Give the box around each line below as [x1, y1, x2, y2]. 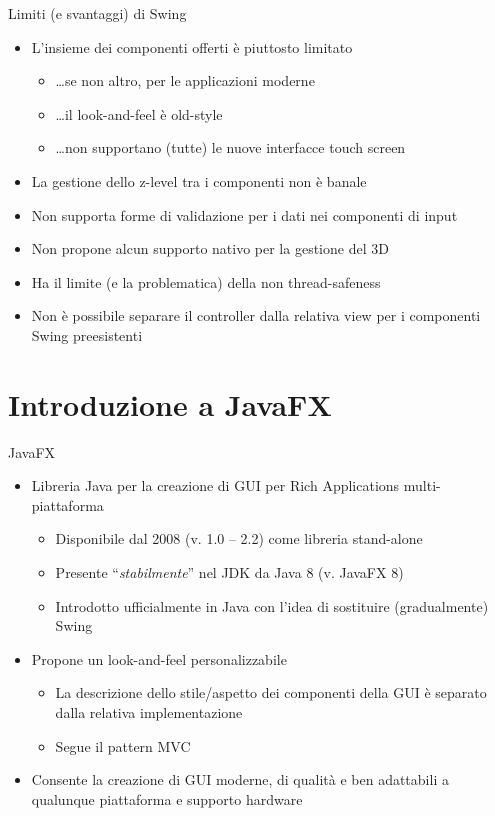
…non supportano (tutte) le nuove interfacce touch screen [55, 137, 406, 158]
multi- [403, 475, 441, 496]
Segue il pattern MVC [55, 735, 191, 756]
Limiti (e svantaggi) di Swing [8, 3, 187, 23]
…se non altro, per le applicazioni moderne [55, 70, 315, 91]
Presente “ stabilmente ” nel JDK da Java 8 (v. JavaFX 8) [55, 562, 404, 583]
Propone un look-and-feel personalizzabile [31, 648, 287, 669]
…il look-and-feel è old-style [55, 103, 223, 124]
